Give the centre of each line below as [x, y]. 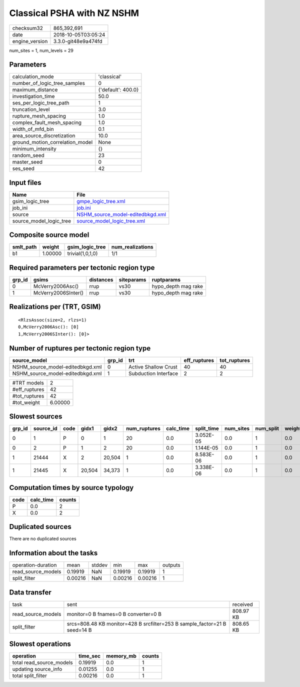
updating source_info [37, 669]
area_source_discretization [44, 136]
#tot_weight [26, 402]
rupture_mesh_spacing [39, 116]
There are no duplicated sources [43, 539]
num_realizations [132, 247]
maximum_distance [35, 90]
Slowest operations [40, 644]
